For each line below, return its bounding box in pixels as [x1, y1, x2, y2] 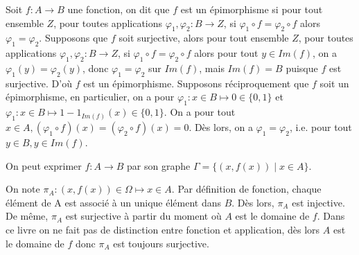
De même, [6, 209, 49, 223]
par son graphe [127, 158, 191, 173]
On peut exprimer [6, 158, 82, 173]
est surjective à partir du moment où [65, 209, 222, 223]
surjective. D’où [6, 76, 72, 90]
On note [6, 182, 40, 196]
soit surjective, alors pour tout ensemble [119, 30, 289, 45]
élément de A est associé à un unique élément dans [6, 195, 221, 209]
